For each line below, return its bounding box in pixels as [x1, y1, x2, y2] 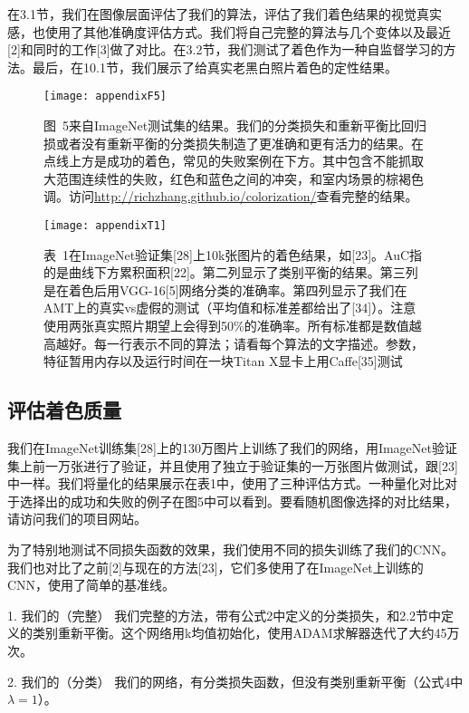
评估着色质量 [7, 396, 121, 424]
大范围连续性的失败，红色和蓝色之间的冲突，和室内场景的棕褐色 [43, 169, 424, 188]
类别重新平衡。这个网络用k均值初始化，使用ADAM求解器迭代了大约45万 [32, 623, 460, 642]
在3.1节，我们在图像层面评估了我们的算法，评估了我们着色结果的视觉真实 [7, 5, 442, 23]
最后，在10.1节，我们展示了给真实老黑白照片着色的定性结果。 [32, 57, 397, 76]
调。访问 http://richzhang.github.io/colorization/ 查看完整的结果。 [43, 187, 418, 206]
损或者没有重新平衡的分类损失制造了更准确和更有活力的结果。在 [43, 133, 424, 152]
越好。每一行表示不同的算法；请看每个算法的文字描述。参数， [55, 333, 424, 352]
